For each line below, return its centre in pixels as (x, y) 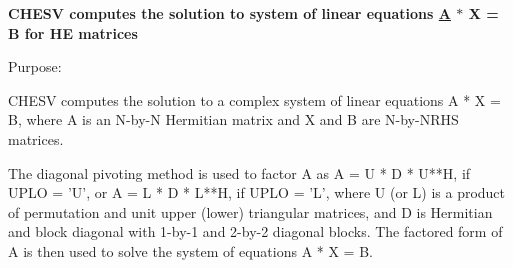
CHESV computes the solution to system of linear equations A (229, 13)
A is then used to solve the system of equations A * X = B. (190, 250)
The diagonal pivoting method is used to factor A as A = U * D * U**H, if (239, 172)
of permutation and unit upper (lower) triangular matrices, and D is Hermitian (250, 211)
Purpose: (35, 66)
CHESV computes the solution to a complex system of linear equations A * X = (254, 99)
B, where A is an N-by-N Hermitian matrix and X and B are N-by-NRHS (233, 119)
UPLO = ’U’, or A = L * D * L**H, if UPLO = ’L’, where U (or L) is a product (257, 192)
